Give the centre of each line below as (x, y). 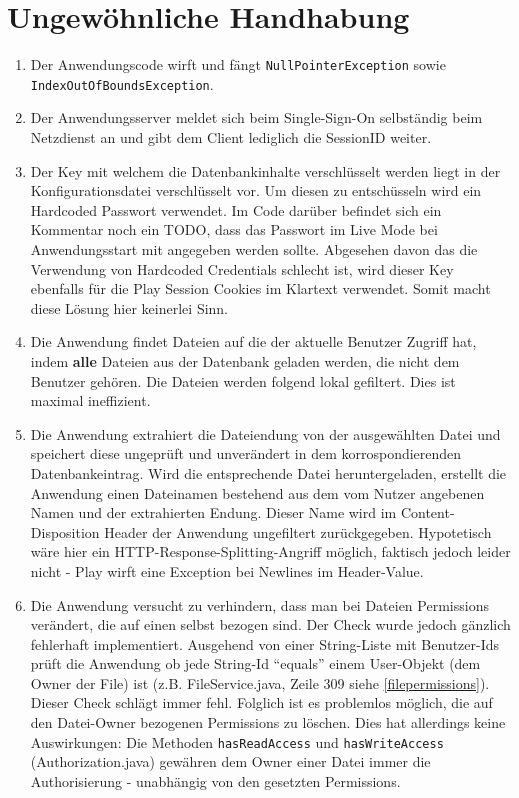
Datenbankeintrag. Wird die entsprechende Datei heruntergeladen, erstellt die (268, 472)
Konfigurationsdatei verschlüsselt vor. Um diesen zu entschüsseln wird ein (256, 190)
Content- (427, 512)
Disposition (65, 531)
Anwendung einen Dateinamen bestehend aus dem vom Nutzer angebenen (257, 492)
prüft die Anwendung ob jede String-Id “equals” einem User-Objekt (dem (255, 663)
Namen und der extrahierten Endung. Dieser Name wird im (213, 512)
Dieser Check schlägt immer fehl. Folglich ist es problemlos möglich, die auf (261, 702)
